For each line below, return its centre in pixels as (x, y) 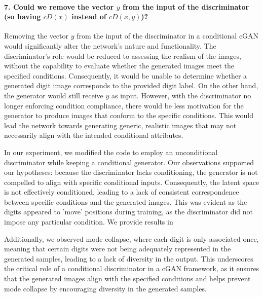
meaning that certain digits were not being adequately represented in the (118, 249)
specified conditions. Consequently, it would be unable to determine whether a (126, 75)
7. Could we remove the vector (59, 6)
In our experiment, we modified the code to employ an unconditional (111, 152)
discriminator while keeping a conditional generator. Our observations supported (129, 162)
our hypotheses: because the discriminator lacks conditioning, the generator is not (131, 172)
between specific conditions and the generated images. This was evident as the (126, 201)
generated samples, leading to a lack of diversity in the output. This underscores (129, 258)
